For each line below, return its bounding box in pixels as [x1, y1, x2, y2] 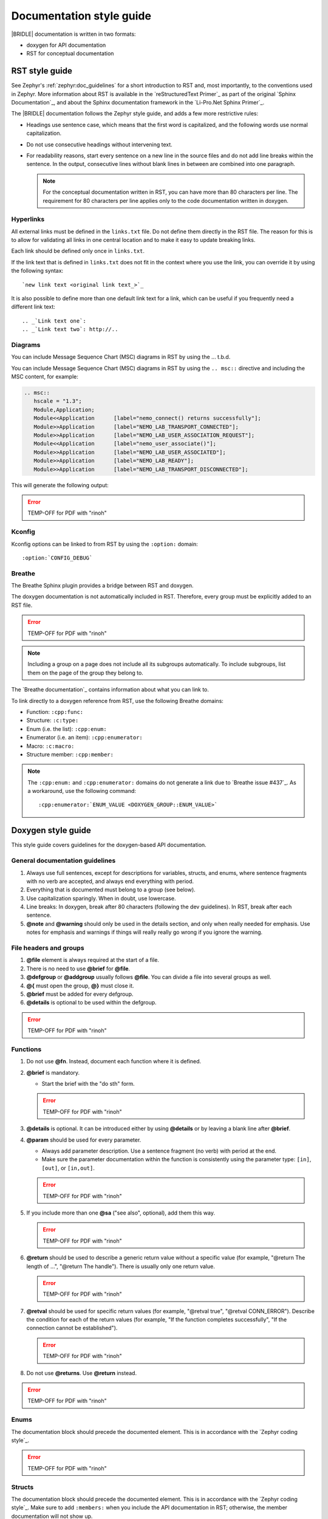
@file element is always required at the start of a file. [26, 956, 159, 964]
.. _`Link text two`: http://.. [22, 326, 118, 333]
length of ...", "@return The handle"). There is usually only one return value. [26, 1263, 215, 1270]
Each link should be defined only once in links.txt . [11, 247, 145, 255]
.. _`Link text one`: [22, 317, 86, 324]
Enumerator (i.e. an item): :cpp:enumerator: [26, 734, 143, 741]
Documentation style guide [11, 9, 152, 22]
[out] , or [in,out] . [41, 1164, 95, 1171]
